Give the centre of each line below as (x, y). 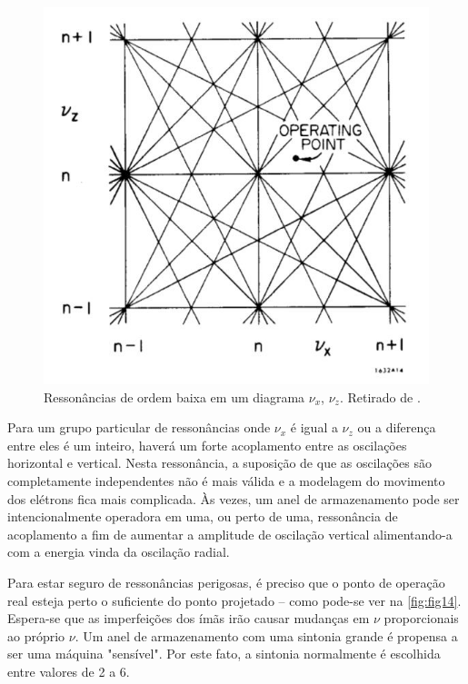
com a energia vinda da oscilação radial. (119, 552)
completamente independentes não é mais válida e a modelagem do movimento (226, 480)
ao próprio (36, 635)
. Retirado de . (380, 397)
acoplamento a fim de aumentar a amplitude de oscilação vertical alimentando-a (230, 534)
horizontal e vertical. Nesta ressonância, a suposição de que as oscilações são (220, 463)
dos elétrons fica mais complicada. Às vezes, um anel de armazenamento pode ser (234, 498)
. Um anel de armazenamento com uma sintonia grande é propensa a (266, 635)
